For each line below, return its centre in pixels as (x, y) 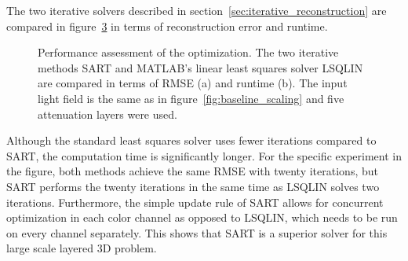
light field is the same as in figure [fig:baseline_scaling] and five (191, 98)
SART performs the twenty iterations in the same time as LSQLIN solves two (193, 186)
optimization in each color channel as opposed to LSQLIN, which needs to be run (202, 217)
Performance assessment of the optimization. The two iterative (188, 52)
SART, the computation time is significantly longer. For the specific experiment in (204, 155)
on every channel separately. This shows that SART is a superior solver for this (197, 232)
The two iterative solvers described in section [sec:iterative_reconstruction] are (197, 10)
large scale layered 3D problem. (82, 248)
